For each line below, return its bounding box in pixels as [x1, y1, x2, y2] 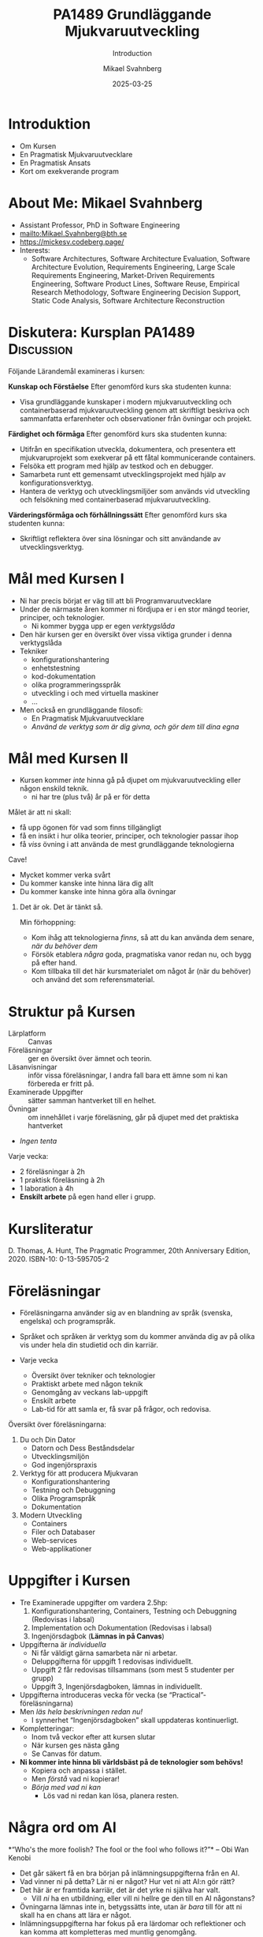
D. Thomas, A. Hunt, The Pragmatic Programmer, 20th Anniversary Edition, [8, 1246, 250, 1255]
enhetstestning [31, 663, 80, 672]
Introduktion [8, 115, 91, 133]
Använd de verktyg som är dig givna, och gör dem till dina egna [31, 721, 239, 732]
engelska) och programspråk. [19, 1317, 116, 1326]
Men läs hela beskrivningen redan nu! [19, 1707, 143, 1717]
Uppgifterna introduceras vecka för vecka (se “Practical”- [19, 1691, 207, 1700]
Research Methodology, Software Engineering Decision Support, [31, 287, 242, 297]
